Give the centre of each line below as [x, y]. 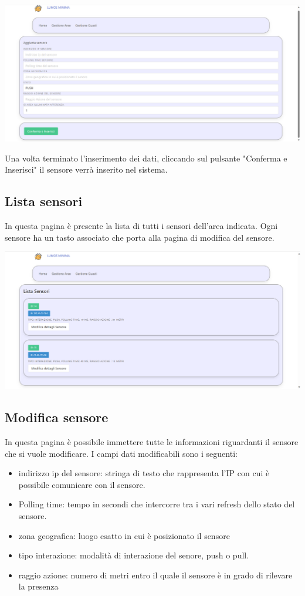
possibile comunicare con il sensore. [82, 484]
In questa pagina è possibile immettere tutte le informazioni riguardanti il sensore [152, 442]
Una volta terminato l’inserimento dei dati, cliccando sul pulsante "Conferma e [146, 158]
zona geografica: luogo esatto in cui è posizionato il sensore [124, 535]
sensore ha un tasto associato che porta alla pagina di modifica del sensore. [140, 237]
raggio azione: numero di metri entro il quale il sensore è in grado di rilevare [155, 575]
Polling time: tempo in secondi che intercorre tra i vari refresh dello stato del [157, 504]
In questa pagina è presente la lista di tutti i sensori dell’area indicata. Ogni [141, 226]
